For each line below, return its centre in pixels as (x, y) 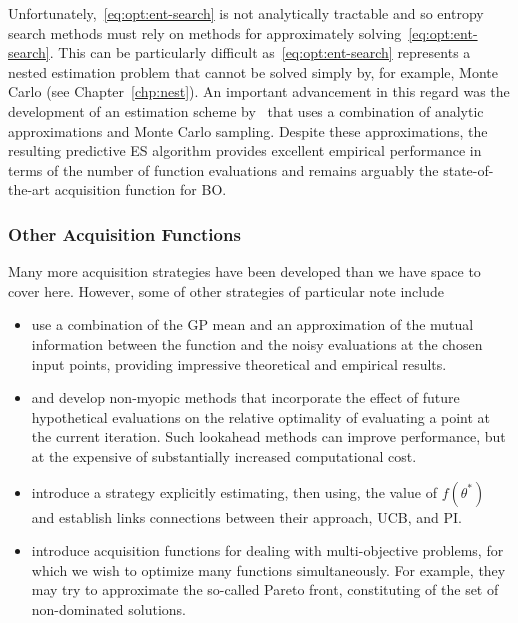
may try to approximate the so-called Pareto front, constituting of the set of (265, 589)
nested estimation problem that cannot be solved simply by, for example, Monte (253, 71)
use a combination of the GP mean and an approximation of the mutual (252, 324)
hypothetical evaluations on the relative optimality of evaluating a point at (261, 416)
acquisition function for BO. (140, 189)
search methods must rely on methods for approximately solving (205, 32)
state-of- (468, 169)
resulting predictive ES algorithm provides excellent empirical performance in (245, 150)
